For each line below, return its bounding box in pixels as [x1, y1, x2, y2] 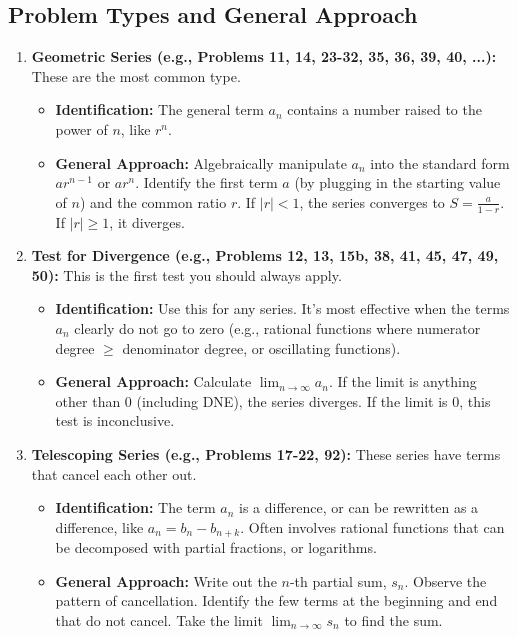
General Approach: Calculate [55, 371, 252, 392]
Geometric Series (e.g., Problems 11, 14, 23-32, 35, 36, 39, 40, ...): [31, 46, 497, 67]
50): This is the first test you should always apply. [31, 264, 342, 285]
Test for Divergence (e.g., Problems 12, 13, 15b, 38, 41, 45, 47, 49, [31, 245, 499, 266]
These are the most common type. [31, 65, 241, 86]
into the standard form [370, 152, 510, 173]
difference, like [55, 516, 144, 537]
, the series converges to [299, 191, 445, 212]
